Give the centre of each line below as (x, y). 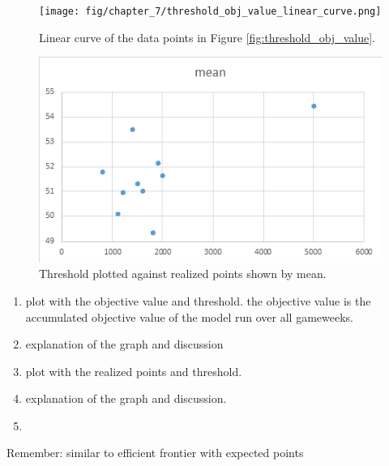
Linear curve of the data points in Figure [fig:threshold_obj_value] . (207, 37)
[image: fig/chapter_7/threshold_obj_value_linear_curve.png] (210, 11)
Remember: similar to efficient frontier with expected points (155, 453)
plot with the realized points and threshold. (134, 371)
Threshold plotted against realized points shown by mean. (183, 274)
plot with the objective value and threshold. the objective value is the (198, 300)
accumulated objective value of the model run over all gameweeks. (189, 316)
